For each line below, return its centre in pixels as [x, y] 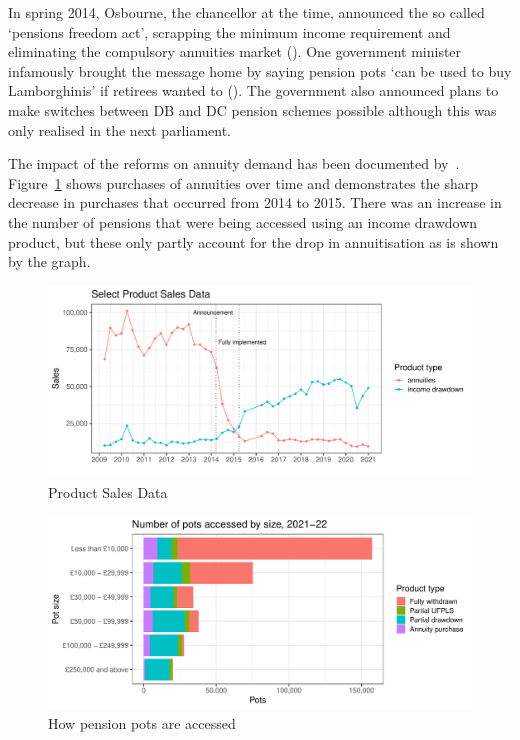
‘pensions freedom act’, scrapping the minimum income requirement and [229, 31]
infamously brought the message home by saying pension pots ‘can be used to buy [260, 70]
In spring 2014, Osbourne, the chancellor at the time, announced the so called [246, 12]
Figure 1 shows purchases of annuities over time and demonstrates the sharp [243, 182]
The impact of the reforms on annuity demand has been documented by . [234, 163]
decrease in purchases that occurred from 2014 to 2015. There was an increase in [255, 202]
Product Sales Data [108, 491]
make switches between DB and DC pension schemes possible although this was [252, 109]
